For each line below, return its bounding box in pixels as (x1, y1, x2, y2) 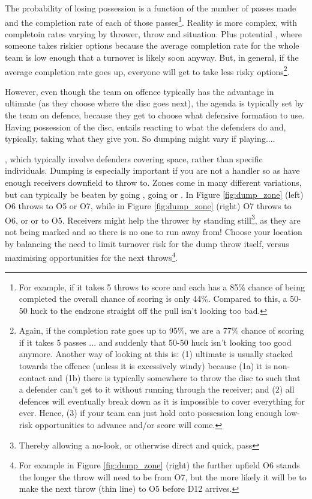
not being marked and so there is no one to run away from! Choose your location (5, 225, 302, 238)
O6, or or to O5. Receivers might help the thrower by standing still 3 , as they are (5, 212, 301, 226)
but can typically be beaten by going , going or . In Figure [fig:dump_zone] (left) (5, 188, 304, 200)
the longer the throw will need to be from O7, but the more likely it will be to (19, 470, 307, 483)
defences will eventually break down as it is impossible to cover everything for (19, 394, 305, 407)
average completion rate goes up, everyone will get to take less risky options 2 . (5, 63, 290, 78)
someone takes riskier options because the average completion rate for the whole (5, 39, 299, 52)
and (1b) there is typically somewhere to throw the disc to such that (49, 371, 301, 384)
